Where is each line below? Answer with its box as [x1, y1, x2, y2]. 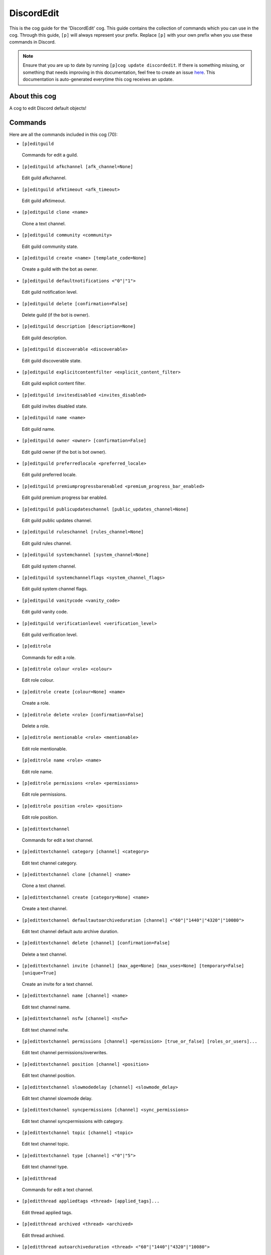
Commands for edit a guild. [22, 152, 78, 158]
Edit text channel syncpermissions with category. [22, 1118, 124, 1124]
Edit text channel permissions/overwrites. [22, 1050, 108, 1056]
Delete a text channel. [22, 951, 67, 957]
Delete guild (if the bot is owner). [22, 312, 90, 318]
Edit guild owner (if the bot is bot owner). [22, 449, 106, 455]
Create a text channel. [22, 906, 68, 912]
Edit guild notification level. [22, 289, 78, 295]
